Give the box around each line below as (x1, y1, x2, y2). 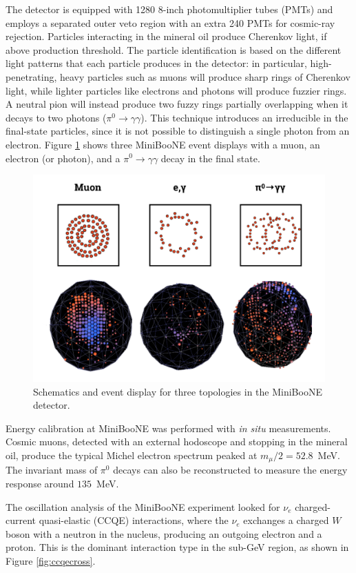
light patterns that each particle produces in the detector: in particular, (6, 56, 307, 70)
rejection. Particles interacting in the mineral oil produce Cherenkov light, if (6, 29, 327, 43)
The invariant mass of (6, 463, 98, 477)
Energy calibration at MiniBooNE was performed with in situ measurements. (6, 420, 331, 435)
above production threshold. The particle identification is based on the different (6, 42, 342, 57)
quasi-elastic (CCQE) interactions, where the (39, 513, 229, 527)
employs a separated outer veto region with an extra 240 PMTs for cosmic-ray (6, 15, 335, 30)
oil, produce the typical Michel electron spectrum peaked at (6, 447, 258, 462)
